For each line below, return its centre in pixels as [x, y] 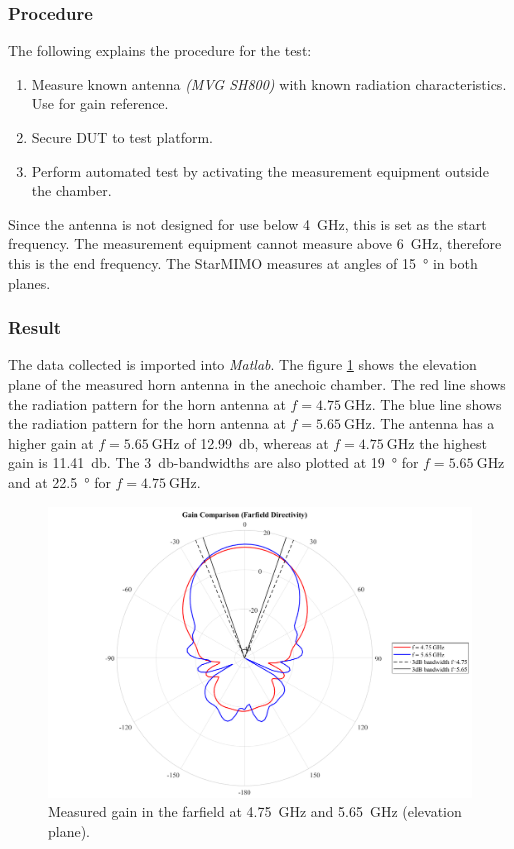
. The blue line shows [436, 403]
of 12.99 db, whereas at [256, 442]
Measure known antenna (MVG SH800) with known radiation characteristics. [269, 83]
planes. [29, 282]
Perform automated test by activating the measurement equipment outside [260, 170]
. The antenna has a [433, 423]
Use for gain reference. [100, 103]
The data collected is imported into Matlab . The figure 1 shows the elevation [242, 364]
